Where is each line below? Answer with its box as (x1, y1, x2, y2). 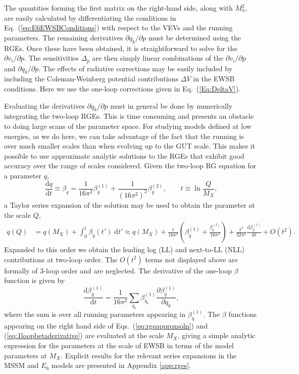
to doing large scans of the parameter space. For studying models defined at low (4, 121, 252, 131)
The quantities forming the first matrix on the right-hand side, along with (4, 3, 233, 13)
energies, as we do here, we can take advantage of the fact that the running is (4, 130, 244, 141)
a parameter (4, 170, 41, 180)
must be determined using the (148, 32, 241, 42)
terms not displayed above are (145, 254, 238, 264)
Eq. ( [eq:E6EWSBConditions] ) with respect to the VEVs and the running (4, 22, 233, 33)
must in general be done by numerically (110, 100, 233, 111)
